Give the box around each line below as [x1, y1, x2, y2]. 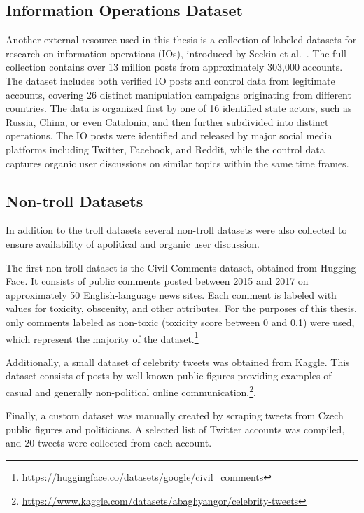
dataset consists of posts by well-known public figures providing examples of [6, 368, 332, 383]
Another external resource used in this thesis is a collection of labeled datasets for [6, 32, 357, 47]
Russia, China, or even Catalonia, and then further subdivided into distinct [6, 114, 329, 129]
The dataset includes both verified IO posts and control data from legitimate [6, 73, 335, 87]
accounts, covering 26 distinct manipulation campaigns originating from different [6, 87, 351, 101]
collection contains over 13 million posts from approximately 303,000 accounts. [6, 59, 343, 74]
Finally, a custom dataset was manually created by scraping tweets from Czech [6, 408, 344, 423]
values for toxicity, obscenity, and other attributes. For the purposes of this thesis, [6, 301, 357, 316]
